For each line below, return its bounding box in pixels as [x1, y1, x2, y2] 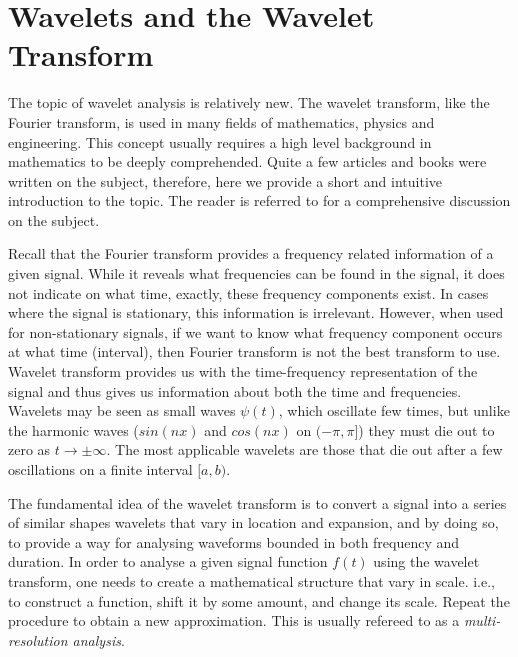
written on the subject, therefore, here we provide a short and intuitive [8, 170, 443, 191]
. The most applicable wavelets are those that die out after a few [106, 439, 503, 460]
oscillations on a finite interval [8, 459, 193, 479]
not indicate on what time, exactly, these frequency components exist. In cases [8, 282, 489, 303]
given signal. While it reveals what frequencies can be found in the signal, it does [8, 263, 505, 284]
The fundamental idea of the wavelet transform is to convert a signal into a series [8, 492, 507, 513]
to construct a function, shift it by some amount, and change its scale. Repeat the [8, 590, 510, 611]
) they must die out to [358, 419, 495, 440]
